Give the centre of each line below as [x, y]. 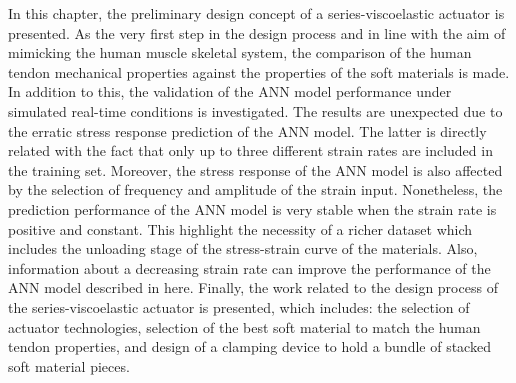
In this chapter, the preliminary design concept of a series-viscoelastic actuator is [256, 13]
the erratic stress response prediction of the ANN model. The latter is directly [247, 130]
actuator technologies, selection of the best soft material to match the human [244, 326]
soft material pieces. [69, 365]
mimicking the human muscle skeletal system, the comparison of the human [240, 52]
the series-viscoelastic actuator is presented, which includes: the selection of [239, 306]
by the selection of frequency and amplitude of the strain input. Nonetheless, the [255, 189]
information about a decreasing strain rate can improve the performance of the [249, 267]
